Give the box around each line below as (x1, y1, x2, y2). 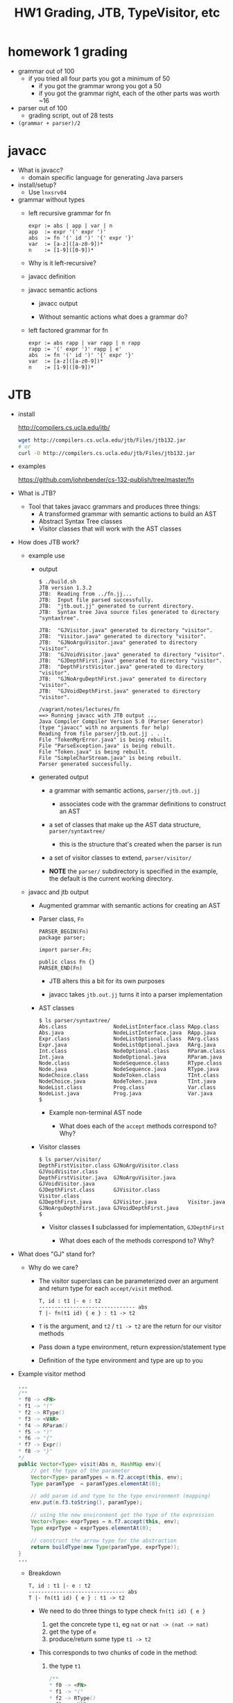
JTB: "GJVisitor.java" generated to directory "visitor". (38, 627, 214, 634)
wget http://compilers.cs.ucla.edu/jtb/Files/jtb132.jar (17, 436, 187, 444)
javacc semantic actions (28, 285, 98, 294)
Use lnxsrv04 (28, 188, 67, 196)
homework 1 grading (8, 44, 128, 60)
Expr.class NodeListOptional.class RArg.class (38, 1036, 219, 1042)
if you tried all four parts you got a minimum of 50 (28, 74, 171, 83)
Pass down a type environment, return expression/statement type (38, 1343, 226, 1352)
